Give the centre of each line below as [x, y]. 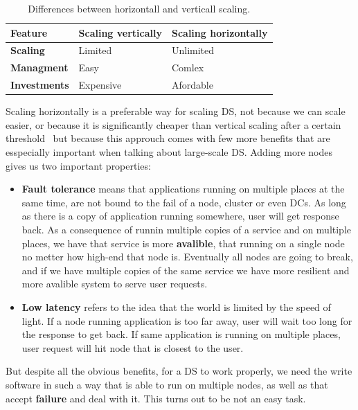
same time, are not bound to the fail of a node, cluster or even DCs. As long [184, 202]
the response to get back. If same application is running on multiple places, [181, 334]
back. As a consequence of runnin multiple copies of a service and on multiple [186, 229]
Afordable [192, 85]
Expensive [100, 85]
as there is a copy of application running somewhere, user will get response [180, 216]
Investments [40, 85]
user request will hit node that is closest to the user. [133, 347]
